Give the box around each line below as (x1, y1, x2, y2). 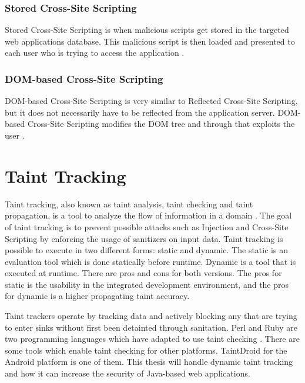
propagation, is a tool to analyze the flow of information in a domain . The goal (5, 209, 292, 221)
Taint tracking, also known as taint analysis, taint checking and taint (5, 197, 253, 210)
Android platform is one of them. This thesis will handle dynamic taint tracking (5, 355, 293, 368)
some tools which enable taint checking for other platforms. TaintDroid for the (5, 344, 287, 356)
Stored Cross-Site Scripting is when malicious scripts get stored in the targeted (5, 23, 289, 36)
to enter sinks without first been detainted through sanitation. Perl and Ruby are (5, 321, 297, 333)
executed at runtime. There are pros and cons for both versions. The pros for (5, 267, 282, 279)
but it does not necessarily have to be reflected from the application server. (5, 106, 275, 118)
